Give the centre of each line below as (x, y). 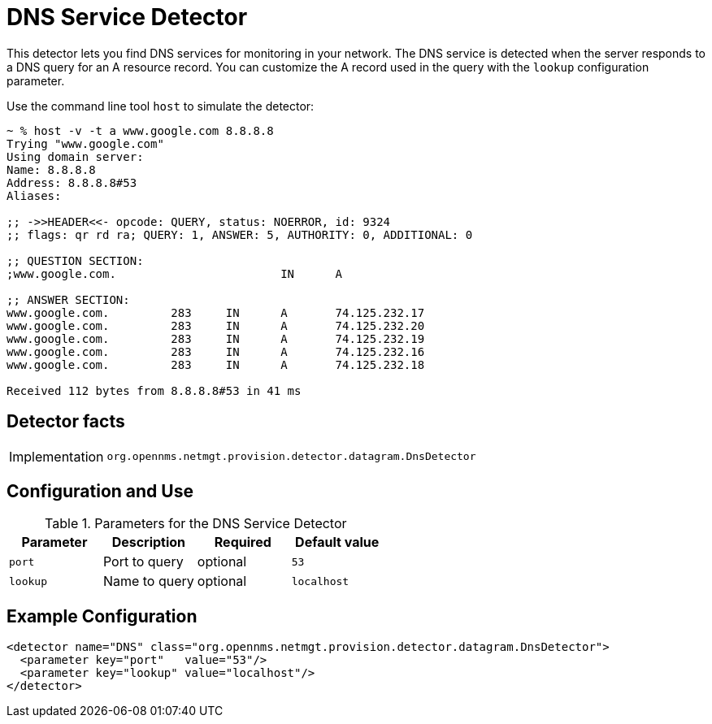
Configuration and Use (100, 492)
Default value (337, 542)
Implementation (56, 456)
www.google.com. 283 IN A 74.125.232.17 (216, 312)
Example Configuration (102, 616)
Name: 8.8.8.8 (51, 169)
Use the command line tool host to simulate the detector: (161, 106)
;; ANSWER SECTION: (68, 299)
